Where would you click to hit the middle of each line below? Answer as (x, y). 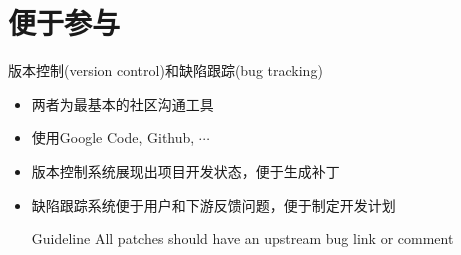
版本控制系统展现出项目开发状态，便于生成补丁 (185, 170)
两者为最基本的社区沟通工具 (122, 103)
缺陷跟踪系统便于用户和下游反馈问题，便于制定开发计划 (213, 204)
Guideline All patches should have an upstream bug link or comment (242, 238)
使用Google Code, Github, (113, 137)
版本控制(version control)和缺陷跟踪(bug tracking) (165, 70)
